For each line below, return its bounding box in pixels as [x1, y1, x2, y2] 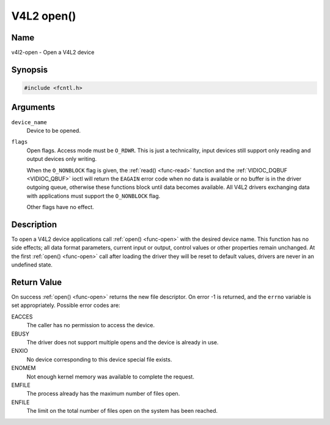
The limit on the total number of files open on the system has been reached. [26, 407, 218, 415]
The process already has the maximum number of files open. [26, 390, 180, 397]
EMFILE [11, 381, 31, 388]
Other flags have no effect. [26, 204, 94, 211]
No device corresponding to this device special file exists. [26, 355, 172, 363]
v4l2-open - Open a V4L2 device [11, 49, 95, 56]
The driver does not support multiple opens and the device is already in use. [26, 339, 219, 346]
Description [11, 219, 57, 229]
